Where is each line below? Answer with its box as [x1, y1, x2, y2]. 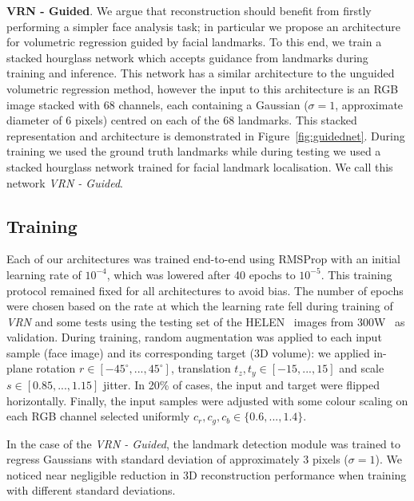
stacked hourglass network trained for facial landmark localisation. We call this [6, 158, 393, 175]
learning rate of [6, 266, 82, 282]
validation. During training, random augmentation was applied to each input [6, 329, 382, 345]
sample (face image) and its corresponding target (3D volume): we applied [6, 344, 370, 361]
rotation [36, 360, 76, 377]
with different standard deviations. [6, 482, 176, 499]
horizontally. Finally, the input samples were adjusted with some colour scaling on [6, 392, 408, 408]
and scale [339, 360, 384, 377]
